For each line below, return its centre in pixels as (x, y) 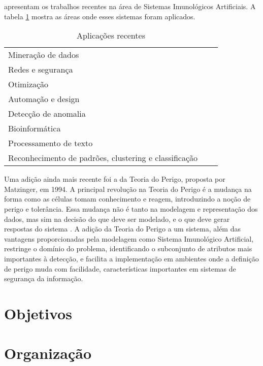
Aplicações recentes (111, 36)
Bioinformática (35, 128)
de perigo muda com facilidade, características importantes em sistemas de (120, 268)
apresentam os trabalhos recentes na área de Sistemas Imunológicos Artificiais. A (130, 6)
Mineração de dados (44, 55)
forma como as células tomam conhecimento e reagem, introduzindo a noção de (127, 199)
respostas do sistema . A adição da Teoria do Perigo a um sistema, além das (122, 229)
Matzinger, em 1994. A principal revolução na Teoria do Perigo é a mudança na (128, 189)
